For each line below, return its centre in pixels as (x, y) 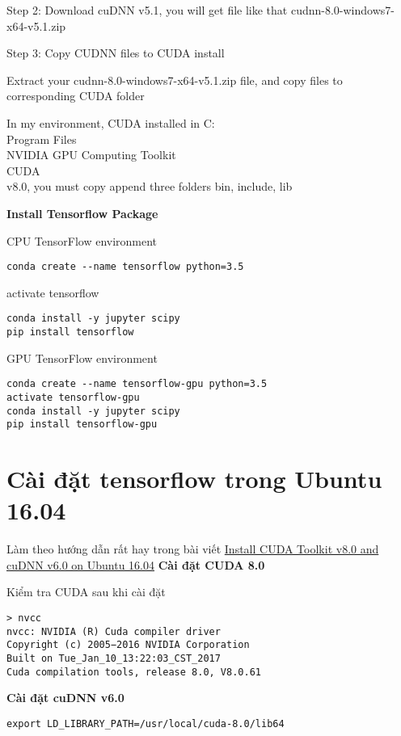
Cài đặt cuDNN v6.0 (65, 698)
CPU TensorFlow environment (82, 240)
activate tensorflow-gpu (73, 397)
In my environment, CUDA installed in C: (111, 122)
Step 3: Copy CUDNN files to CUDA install (116, 53)
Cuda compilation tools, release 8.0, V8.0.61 (134, 672)
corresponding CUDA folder (76, 96)
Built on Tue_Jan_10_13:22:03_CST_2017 (114, 658)
